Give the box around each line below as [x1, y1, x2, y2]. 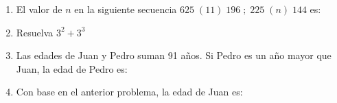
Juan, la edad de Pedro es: [16, 61, 128, 76]
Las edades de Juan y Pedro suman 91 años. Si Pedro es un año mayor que [16, 48, 332, 62]
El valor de [16, 2, 62, 16]
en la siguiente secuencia [74, 2, 177, 16]
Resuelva [16, 25, 54, 39]
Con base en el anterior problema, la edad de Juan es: [16, 84, 243, 99]
